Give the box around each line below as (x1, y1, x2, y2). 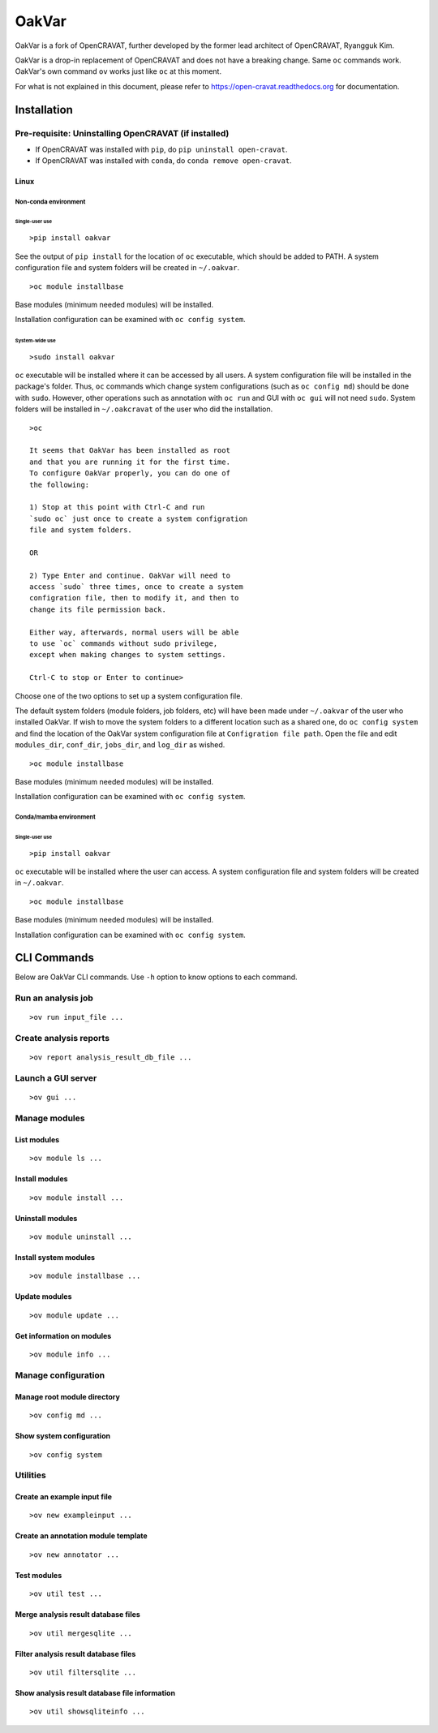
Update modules (15, 1292, 72, 1301)
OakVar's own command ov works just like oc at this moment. (15, 67, 222, 76)
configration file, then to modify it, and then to (29, 593, 239, 603)
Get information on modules (15, 1331, 112, 1340)
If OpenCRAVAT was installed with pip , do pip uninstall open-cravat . (35, 144, 288, 154)
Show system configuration (15, 1431, 111, 1441)
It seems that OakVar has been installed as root (29, 446, 231, 455)
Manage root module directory (15, 1391, 121, 1401)
